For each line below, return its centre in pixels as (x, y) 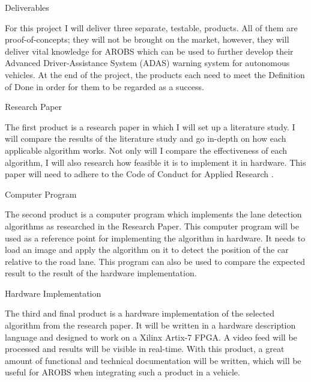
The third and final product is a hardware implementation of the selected (140, 313)
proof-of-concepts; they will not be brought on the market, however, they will (147, 39)
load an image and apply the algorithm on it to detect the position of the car (147, 250)
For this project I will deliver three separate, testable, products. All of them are (151, 27)
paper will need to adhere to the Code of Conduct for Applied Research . (139, 174)
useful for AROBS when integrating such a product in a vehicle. (122, 372)
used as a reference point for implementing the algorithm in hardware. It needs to (155, 238)
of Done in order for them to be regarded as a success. (104, 86)
